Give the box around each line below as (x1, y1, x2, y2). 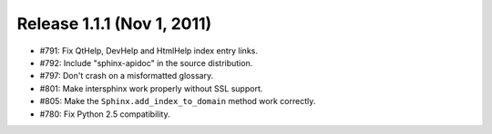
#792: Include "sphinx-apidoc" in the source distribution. (39, 57, 253, 68)
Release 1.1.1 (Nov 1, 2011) (16, 14, 212, 33)
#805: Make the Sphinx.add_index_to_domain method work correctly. (39, 96, 316, 107)
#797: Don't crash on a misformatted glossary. (39, 71, 214, 81)
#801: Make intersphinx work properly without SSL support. (39, 82, 263, 94)
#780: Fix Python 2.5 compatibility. (39, 109, 170, 120)
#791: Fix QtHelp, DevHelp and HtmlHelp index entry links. (39, 45, 259, 56)
